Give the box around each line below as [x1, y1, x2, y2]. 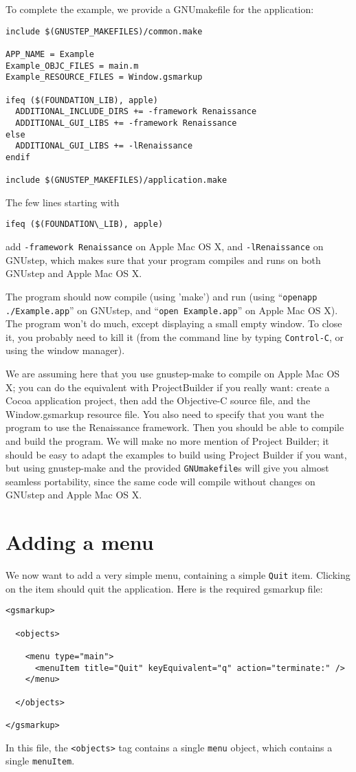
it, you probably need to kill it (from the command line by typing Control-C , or [5, 329, 344, 344]
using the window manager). [5, 343, 125, 357]
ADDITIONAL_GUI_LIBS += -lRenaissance [15, 141, 193, 151]
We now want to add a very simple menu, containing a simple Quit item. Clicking [5, 568, 351, 582]
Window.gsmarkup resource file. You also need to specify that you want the [5, 406, 324, 421]
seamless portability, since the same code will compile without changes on [5, 474, 315, 488]
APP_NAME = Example [5, 49, 94, 59]
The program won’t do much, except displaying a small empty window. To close [5, 316, 342, 331]
